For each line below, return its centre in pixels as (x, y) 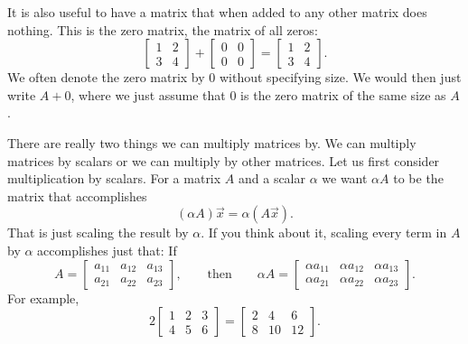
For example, (43, 298)
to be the (418, 178)
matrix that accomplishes (77, 195)
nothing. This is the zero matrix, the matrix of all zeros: (163, 29)
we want (345, 178)
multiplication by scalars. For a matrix (114, 178)
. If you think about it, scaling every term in (324, 232)
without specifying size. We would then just (340, 77)
